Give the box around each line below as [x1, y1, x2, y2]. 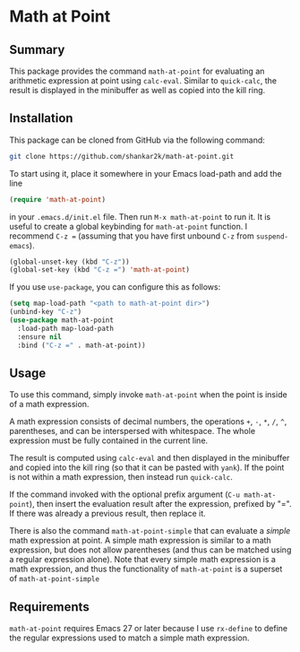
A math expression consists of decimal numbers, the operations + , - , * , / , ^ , [9, 416, 287, 427]
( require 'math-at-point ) [9, 195, 106, 204]
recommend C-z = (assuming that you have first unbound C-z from [9, 230, 254, 241]
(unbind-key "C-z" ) [9, 308, 82, 317]
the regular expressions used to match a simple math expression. [9, 632, 250, 643]
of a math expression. [9, 399, 90, 410]
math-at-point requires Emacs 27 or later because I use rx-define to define [9, 623, 288, 634]
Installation [9, 110, 73, 126]
